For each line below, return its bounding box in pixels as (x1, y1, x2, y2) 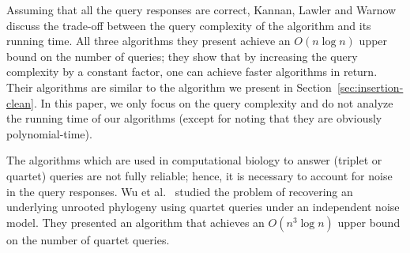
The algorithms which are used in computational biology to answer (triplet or (6, 152, 382, 168)
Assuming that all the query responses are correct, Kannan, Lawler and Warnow (6, 2, 397, 17)
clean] (6, 94, 34, 111)
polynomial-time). (6, 125, 92, 142)
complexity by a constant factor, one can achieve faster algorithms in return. (6, 63, 378, 80)
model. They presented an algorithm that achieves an (6, 213, 265, 230)
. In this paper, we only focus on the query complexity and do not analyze (34, 94, 393, 111)
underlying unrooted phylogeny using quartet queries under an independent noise (6, 198, 400, 215)
